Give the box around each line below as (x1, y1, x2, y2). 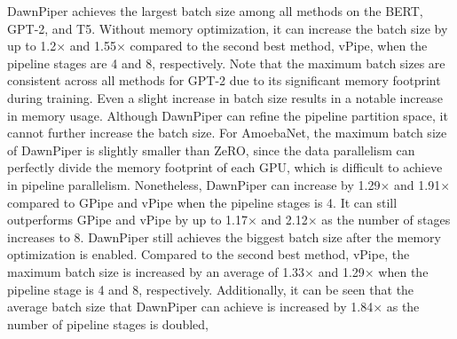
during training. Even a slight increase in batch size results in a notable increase (7, 88, 443, 106)
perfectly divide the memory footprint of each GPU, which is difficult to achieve (7, 158, 443, 177)
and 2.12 (261, 210, 308, 229)
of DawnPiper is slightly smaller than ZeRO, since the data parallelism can (7, 140, 415, 159)
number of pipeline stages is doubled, (7, 314, 209, 333)
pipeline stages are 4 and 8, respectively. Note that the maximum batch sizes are (7, 53, 445, 72)
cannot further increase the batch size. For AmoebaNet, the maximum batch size (7, 123, 447, 142)
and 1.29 (318, 262, 365, 280)
